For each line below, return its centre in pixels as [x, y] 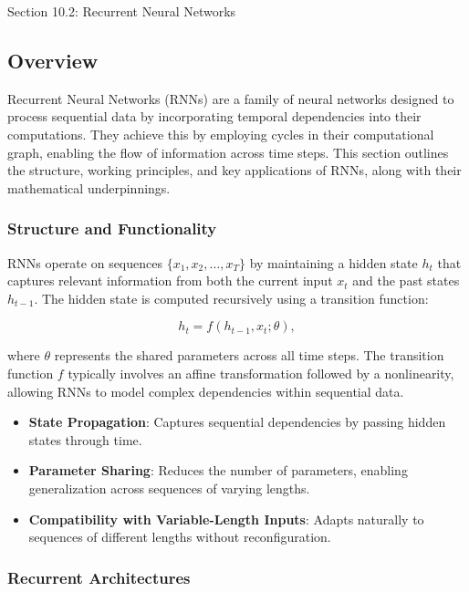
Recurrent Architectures [99, 577]
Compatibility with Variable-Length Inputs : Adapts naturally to [226, 519]
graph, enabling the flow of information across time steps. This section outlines [228, 152]
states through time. [85, 439]
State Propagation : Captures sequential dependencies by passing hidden [237, 422]
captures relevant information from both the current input [170, 280]
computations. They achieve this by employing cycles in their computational [221, 134]
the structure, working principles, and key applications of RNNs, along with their [234, 170]
